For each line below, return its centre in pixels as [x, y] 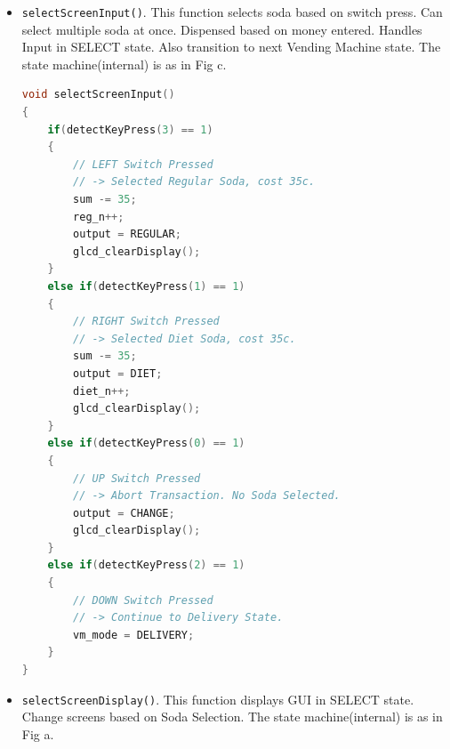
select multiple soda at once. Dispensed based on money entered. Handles [222, 29]
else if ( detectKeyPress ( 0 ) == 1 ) [146, 443]
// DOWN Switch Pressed [143, 600]
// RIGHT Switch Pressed [146, 322]
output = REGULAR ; [127, 234]
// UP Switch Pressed [137, 478]
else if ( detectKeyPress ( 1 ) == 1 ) [146, 286]
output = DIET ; [118, 373]
